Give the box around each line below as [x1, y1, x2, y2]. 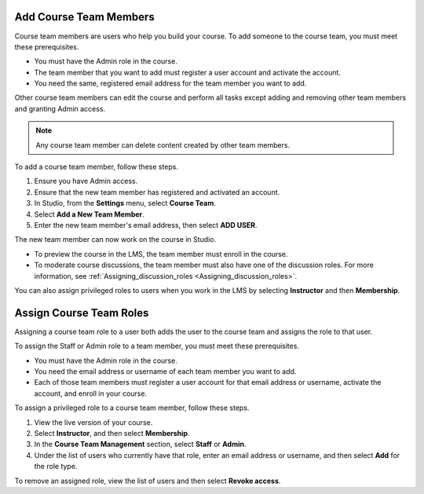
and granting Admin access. [14, 104, 106, 113]
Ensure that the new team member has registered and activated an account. [34, 187, 280, 196]
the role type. [34, 462, 78, 471]
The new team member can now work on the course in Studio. [14, 235, 216, 244]
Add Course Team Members [14, 10, 155, 24]
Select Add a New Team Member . [34, 209, 144, 219]
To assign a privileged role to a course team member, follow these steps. [14, 403, 250, 412]
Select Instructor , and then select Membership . [34, 428, 190, 437]
